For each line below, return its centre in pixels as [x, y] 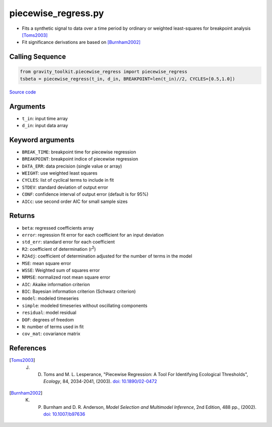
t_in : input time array [45, 118]
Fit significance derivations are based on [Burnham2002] [81, 42]
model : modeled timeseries [50, 298]
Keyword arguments [42, 140]
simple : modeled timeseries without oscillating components [85, 305]
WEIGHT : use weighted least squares [60, 173]
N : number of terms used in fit [53, 327]
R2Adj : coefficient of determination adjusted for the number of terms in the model [107, 256]
